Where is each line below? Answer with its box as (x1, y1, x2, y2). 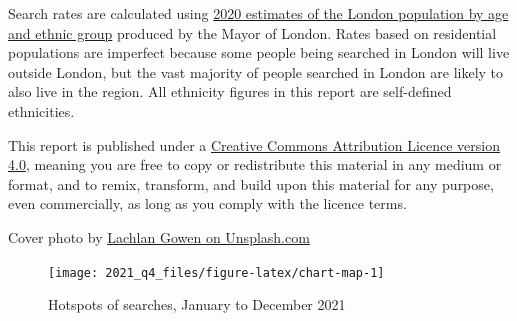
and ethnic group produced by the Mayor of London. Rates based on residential (8, 22, 497, 43)
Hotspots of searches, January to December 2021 (48, 294, 346, 315)
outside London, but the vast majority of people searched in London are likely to (8, 61, 504, 82)
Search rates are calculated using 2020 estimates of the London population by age (8, 3, 509, 23)
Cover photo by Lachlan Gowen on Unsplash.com (8, 226, 310, 247)
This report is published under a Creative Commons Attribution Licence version (8, 134, 501, 155)
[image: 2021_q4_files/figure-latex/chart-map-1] (48, 265, 385, 280)
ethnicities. (8, 100, 75, 121)
